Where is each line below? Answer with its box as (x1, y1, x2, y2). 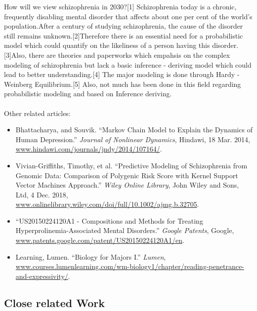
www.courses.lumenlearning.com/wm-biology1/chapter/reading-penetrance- (15, 261, 244, 272)
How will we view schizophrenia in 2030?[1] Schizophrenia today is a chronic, (4, 1, 237, 11)
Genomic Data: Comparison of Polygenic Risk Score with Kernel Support (15, 170, 238, 180)
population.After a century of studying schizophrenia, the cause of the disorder (4, 21, 243, 31)
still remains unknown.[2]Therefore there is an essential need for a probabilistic (4, 30, 243, 40)
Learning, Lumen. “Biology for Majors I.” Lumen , (15, 251, 166, 262)
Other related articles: (4, 108, 71, 118)
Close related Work (4, 295, 105, 310)
